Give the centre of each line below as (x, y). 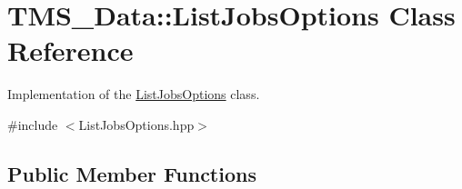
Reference (70, 50)
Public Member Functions (132, 173)
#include (33, 124)
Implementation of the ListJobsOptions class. (134, 94)
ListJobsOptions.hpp (136, 124)
